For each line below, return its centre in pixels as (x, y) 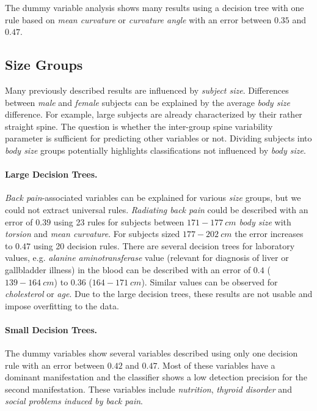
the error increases (269, 234)
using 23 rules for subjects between (119, 221)
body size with (265, 221)
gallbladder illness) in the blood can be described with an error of (128, 269)
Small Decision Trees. (51, 329)
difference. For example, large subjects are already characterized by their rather (154, 114)
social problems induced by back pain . (74, 401)
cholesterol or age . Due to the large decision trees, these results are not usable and (159, 294)
